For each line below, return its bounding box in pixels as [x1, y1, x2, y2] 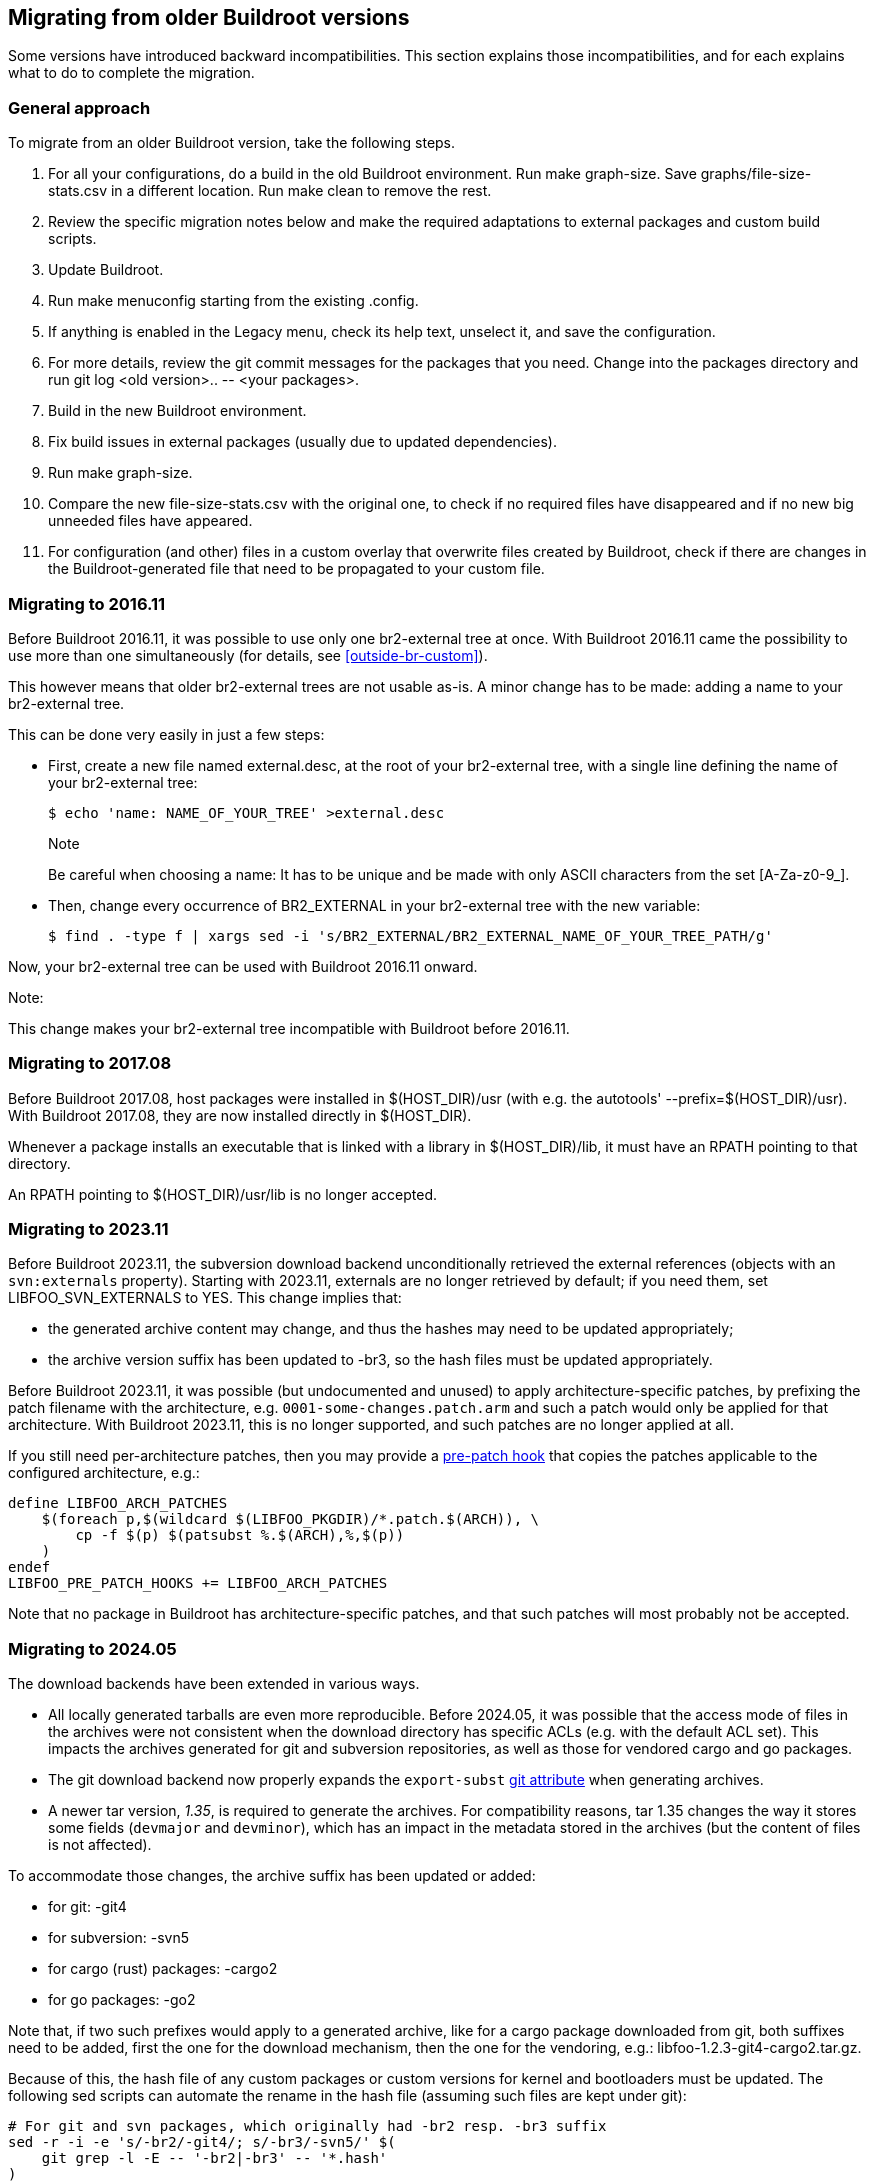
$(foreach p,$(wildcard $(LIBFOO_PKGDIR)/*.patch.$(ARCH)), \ [41, 1511, 540, 1528]
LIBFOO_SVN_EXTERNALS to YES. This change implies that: [8, 1289, 402, 1307]
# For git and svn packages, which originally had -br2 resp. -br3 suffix [8, 2118, 607, 2135]
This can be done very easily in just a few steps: [8, 725, 325, 743]
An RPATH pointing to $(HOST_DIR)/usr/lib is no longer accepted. [8, 1185, 437, 1203]
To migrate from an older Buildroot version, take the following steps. [8, 134, 456, 152]
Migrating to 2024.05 [8, 1638, 177, 1659]
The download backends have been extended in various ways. [8, 1675, 420, 1693]
